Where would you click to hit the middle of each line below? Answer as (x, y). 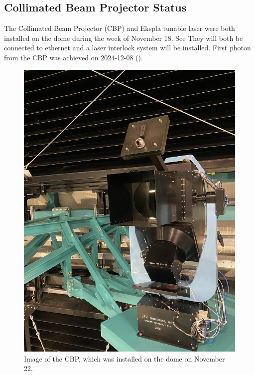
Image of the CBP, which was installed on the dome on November (125, 358)
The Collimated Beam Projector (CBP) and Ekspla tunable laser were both (120, 28)
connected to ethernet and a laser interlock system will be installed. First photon (127, 48)
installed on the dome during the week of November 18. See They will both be (124, 38)
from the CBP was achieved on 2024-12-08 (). (73, 57)
